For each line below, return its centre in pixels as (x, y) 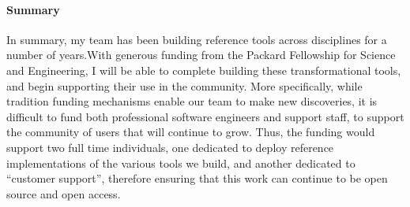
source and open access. (64, 193)
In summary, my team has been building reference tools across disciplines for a (197, 39)
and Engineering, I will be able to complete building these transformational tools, (204, 70)
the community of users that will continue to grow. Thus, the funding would (191, 132)
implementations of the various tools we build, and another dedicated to (181, 163)
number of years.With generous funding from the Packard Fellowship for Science (201, 55)
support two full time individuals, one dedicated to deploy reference (170, 147)
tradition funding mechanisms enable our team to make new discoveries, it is (192, 101)
